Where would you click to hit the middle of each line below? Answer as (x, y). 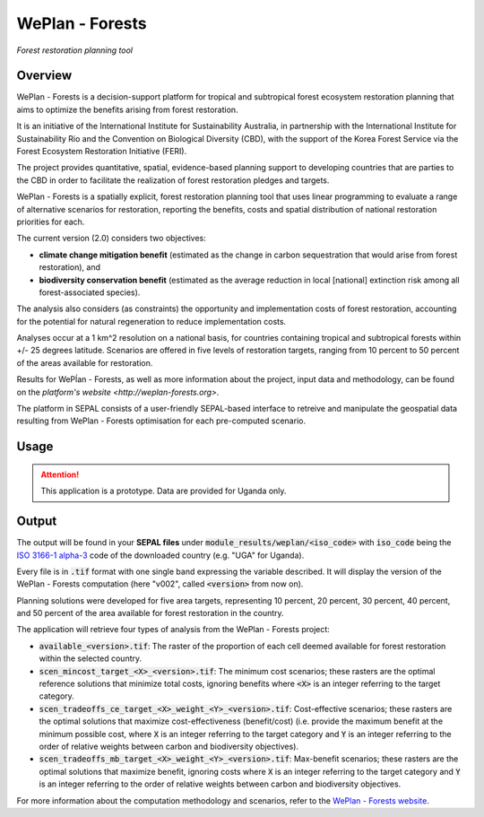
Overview (44, 76)
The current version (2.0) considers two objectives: (111, 239)
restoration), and (69, 267)
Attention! (60, 474)
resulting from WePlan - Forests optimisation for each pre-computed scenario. (161, 421)
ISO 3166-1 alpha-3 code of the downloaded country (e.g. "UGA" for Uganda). (160, 555)
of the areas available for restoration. (85, 362)
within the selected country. (91, 658)
